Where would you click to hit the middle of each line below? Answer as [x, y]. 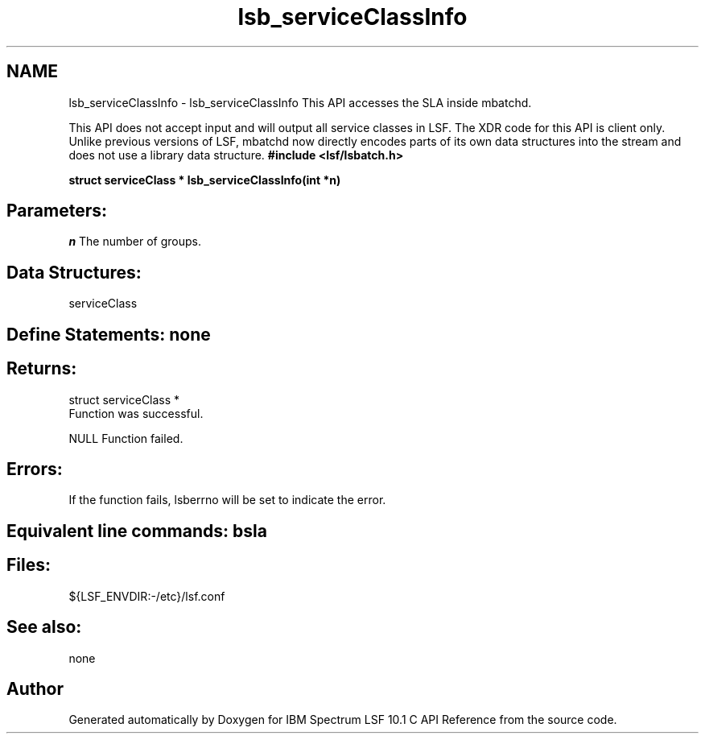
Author [35, 688]
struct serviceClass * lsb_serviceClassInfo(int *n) [205, 180]
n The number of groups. [135, 242]
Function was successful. [136, 413]
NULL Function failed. [126, 438]
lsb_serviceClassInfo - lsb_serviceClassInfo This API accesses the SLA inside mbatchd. [300, 102]
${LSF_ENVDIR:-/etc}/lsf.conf [147, 596]
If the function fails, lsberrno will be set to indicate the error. [227, 500]
